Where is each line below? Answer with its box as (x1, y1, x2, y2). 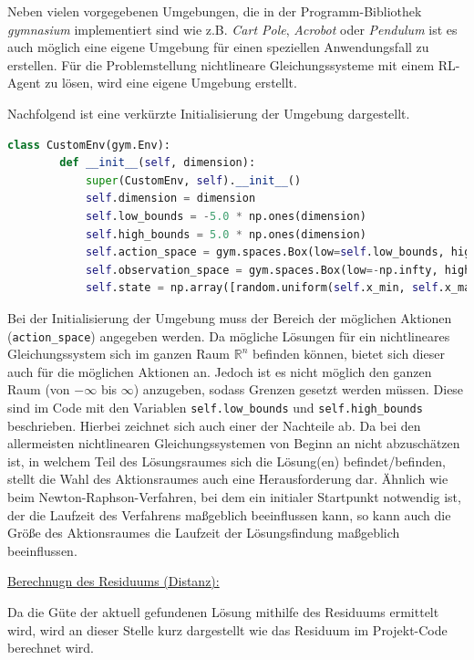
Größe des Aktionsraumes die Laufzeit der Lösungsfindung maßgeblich (7, 523, 400, 542)
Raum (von (7, 380, 70, 399)
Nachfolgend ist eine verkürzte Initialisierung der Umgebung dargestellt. (7, 103, 410, 122)
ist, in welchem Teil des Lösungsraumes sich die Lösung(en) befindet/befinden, (7, 451, 446, 470)
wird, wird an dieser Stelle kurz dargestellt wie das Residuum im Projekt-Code (7, 620, 448, 639)
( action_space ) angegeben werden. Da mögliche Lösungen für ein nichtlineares (7, 326, 450, 345)
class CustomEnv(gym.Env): (7, 138, 170, 152)
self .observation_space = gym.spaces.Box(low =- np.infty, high (85, 263, 471, 277)
